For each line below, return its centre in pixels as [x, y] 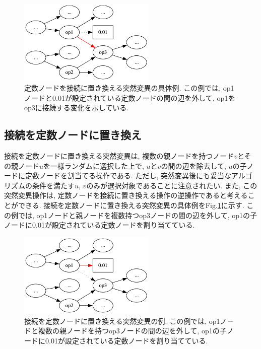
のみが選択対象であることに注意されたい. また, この [172, 185]
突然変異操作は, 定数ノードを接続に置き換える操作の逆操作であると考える [126, 195]
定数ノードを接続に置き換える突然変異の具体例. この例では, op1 [129, 88]
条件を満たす [53, 185]
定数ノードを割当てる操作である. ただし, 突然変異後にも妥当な [128, 176]
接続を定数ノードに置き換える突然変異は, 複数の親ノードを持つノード [119, 156]
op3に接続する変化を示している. [77, 108]
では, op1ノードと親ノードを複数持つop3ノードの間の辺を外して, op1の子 [138, 215]
